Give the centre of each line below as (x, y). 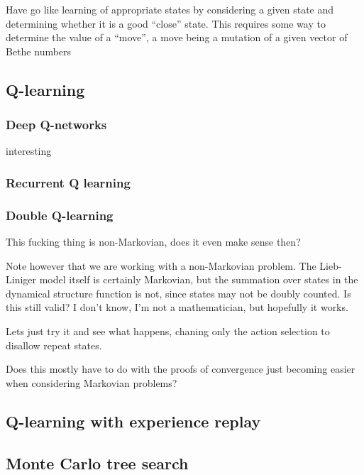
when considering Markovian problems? (92, 382)
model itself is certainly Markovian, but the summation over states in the (199, 279)
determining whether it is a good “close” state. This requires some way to (166, 23)
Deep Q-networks (56, 125)
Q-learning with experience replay (133, 421)
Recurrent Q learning (68, 182)
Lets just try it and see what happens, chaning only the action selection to (168, 331)
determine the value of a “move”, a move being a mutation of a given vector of (177, 37)
